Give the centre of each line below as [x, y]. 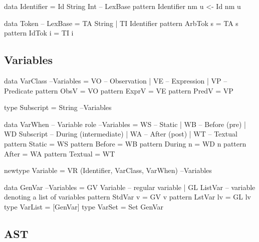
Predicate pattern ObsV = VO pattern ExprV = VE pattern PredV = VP [119, 90]
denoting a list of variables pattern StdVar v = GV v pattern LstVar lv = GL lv [127, 197]
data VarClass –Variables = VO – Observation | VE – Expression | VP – [116, 80]
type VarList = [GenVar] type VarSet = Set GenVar [84, 206]
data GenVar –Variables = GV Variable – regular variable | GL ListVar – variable [130, 187]
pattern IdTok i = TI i [39, 33]
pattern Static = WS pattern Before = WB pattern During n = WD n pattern [125, 143]
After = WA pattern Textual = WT [60, 153]
